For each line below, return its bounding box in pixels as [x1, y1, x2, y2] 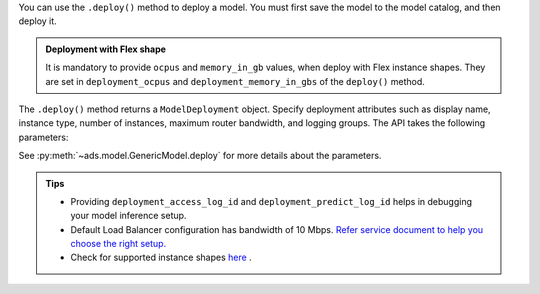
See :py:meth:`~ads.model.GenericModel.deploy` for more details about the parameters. [18, 150, 382, 162]
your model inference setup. [70, 210, 187, 222]
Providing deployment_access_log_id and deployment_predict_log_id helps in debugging [70, 195, 473, 207]
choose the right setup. [70, 238, 167, 250]
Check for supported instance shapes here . [70, 251, 252, 264]
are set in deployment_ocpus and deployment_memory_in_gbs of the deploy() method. [45, 75, 425, 87]
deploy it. [18, 15, 57, 27]
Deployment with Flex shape [45, 43, 167, 55]
